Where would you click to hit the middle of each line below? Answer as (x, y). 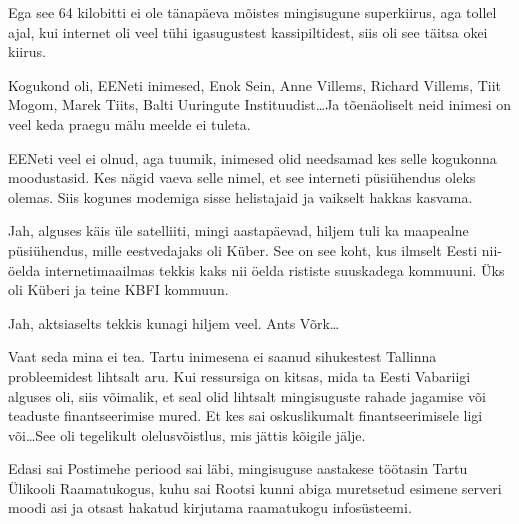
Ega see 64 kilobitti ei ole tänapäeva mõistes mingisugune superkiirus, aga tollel (252, 12)
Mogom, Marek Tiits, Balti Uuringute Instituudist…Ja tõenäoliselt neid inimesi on (259, 104)
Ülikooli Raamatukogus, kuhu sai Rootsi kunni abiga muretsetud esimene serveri (255, 487)
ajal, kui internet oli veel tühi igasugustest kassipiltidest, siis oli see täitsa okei (248, 31)
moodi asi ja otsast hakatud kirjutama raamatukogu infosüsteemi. (210, 507)
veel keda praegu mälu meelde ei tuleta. (129, 123)
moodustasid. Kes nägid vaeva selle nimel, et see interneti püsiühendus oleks (242, 177)
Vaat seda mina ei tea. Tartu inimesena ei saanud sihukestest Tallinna (222, 356)
